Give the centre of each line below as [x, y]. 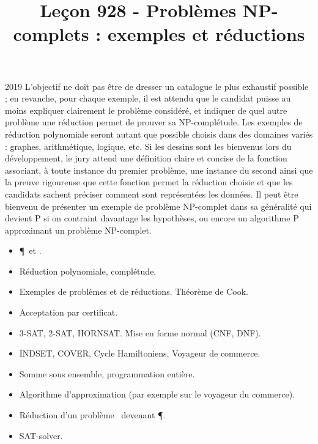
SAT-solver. [41, 435]
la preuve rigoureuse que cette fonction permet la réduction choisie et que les [149, 182]
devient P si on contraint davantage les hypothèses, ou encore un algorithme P [152, 218]
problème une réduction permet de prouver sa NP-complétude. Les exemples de [154, 122]
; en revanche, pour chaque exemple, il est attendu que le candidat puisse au [148, 98]
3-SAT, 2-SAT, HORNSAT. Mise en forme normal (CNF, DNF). [140, 332]
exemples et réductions [206, 34]
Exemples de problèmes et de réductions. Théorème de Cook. [134, 291]
